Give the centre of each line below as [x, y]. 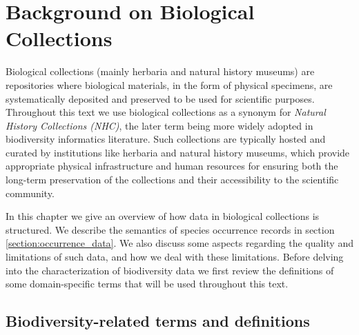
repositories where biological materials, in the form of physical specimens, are [169, 84]
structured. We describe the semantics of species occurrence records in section [170, 229]
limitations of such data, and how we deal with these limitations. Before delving [175, 257]
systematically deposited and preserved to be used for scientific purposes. [160, 98]
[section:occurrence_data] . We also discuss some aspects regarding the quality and [179, 243]
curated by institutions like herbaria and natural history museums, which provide [178, 152]
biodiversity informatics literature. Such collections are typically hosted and [166, 139]
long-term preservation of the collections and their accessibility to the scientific [172, 180]
